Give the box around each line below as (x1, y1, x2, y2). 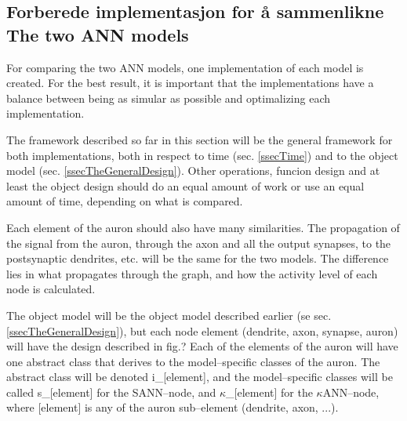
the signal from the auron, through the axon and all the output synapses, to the (6, 234, 391, 251)
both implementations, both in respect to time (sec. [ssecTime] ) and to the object (6, 147, 398, 163)
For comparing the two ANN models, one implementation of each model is (6, 59, 364, 75)
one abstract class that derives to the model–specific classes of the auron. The (6, 353, 380, 369)
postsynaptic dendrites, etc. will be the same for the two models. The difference (6, 250, 389, 267)
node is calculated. (6, 281, 96, 297)
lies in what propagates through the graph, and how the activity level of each (6, 265, 378, 281)
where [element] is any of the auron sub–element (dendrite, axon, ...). (6, 399, 339, 416)
